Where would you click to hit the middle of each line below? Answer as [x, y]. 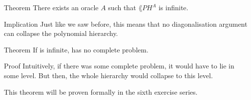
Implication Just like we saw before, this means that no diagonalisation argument [126, 24]
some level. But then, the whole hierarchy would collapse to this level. [108, 75]
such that [122, 7]
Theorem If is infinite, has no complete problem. [76, 49]
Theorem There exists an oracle [51, 7]
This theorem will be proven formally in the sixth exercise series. [101, 92]
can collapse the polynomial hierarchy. [61, 33]
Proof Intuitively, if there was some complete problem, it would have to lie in [119, 66]
